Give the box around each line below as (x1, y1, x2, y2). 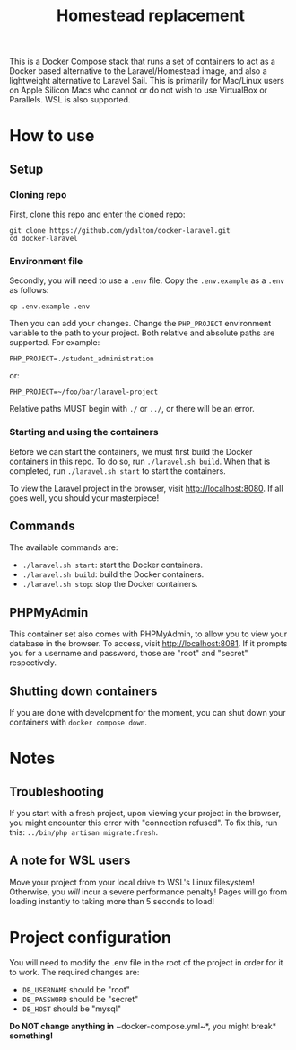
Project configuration (9, 928, 172, 948)
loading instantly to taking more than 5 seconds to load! (9, 895, 215, 906)
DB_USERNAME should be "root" (22, 983, 130, 994)
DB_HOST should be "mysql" (22, 1003, 122, 1014)
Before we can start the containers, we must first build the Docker (9, 446, 253, 457)
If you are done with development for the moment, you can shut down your (9, 707, 286, 718)
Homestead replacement (57, 5, 245, 26)
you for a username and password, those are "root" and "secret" (9, 648, 248, 659)
